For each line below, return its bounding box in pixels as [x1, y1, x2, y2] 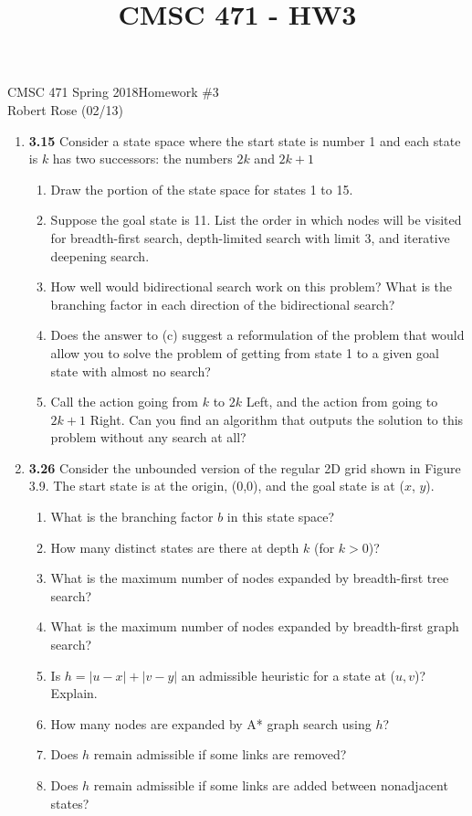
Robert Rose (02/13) [7, 100, 123, 119]
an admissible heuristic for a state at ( [181, 665, 395, 684]
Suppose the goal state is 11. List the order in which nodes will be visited [50, 210, 462, 229]
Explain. [50, 684, 98, 703]
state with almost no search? [50, 361, 211, 380]
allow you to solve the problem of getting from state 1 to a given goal [50, 343, 439, 362]
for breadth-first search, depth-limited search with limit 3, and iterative [50, 228, 450, 247]
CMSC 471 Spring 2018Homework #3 [7, 82, 219, 101]
